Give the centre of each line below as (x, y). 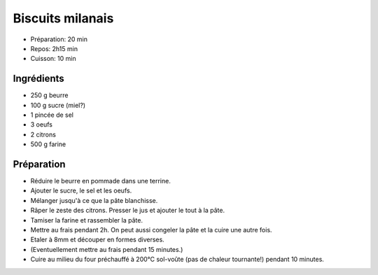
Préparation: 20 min (59, 39)
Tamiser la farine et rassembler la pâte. (87, 220)
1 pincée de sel (52, 115)
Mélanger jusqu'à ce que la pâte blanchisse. (94, 200)
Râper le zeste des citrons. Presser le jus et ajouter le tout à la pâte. (128, 211)
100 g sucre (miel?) (58, 105)
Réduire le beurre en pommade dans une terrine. (100, 181)
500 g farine (48, 144)
